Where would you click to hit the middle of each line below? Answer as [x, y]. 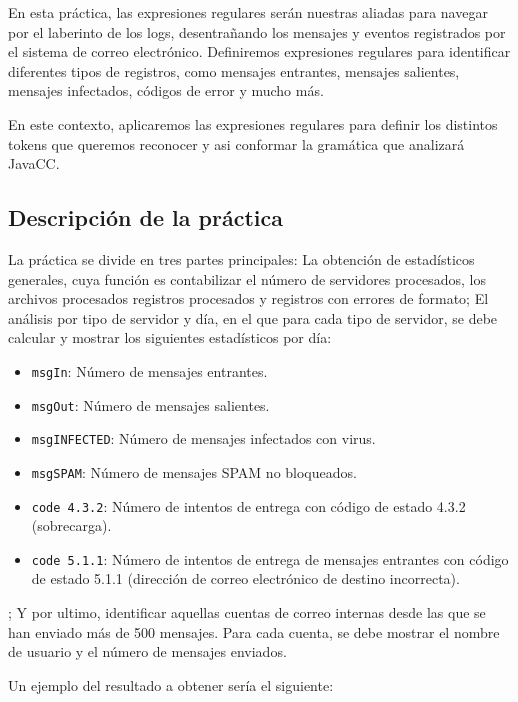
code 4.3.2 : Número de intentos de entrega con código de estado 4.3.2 [248, 505]
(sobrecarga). [71, 525]
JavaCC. [34, 163]
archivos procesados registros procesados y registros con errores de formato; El [248, 298]
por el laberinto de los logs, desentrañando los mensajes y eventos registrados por [257, 31]
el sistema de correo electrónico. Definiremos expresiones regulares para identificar [259, 51]
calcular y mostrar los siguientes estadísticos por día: [170, 337]
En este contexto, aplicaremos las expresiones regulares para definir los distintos [253, 123]
